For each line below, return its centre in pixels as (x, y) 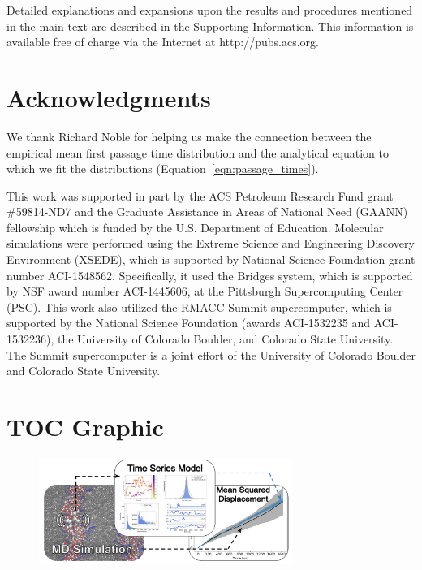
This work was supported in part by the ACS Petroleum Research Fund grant (200, 195)
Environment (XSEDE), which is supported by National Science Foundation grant (211, 259)
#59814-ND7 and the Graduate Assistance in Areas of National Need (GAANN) (207, 212)
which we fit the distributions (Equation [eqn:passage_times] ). (163, 168)
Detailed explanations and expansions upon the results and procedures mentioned (210, 10)
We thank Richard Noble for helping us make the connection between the (189, 136)
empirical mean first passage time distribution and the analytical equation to (198, 152)
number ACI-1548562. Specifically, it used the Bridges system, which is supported (210, 275)
